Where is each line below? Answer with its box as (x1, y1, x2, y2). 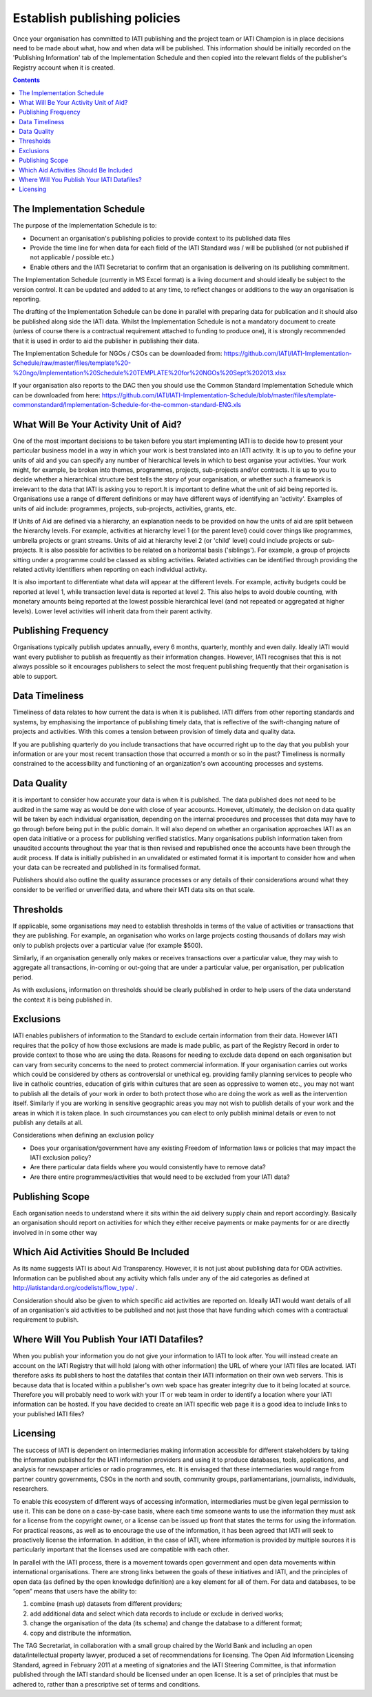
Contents (12, 76, 41, 84)
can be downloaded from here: (12, 390, 101, 399)
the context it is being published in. (12, 995, 113, 1004)
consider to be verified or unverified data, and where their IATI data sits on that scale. (12, 885, 255, 893)
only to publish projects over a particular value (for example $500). (12, 941, 203, 949)
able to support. (12, 672, 59, 680)
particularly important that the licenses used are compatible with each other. (12, 1545, 230, 1554)
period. (12, 973, 34, 981)
